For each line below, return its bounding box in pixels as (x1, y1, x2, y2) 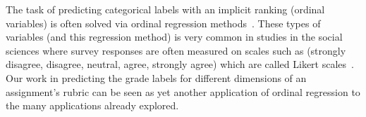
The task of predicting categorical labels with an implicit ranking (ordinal (6, 2, 325, 16)
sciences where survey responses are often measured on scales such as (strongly (6, 43, 346, 57)
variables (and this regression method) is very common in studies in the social (6, 29, 343, 44)
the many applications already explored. (6, 98, 179, 113)
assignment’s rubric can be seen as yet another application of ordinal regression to (6, 84, 360, 99)
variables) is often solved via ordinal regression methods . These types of (6, 15, 321, 30)
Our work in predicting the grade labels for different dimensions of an (6, 70, 307, 85)
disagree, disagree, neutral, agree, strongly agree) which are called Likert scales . (6, 57, 354, 71)
